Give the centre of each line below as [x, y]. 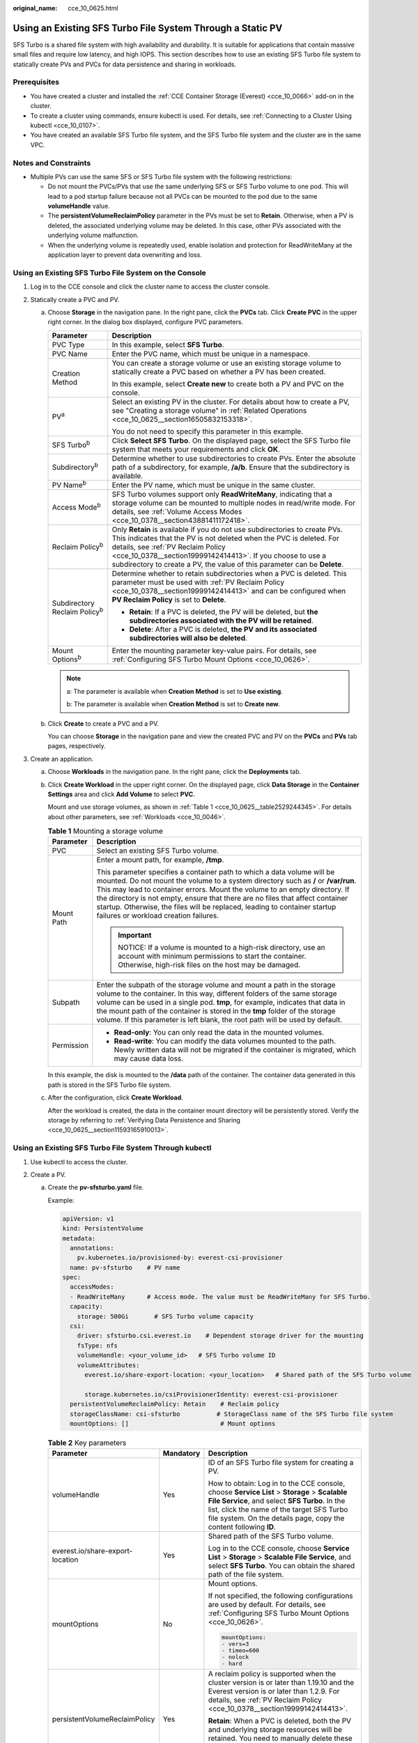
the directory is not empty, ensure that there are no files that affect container [222, 898]
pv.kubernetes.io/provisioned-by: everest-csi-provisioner [180, 1258]
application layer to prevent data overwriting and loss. [125, 255]
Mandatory [181, 1454]
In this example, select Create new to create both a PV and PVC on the [228, 383]
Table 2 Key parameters [87, 1443]
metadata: [79, 1238]
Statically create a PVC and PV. [75, 299]
